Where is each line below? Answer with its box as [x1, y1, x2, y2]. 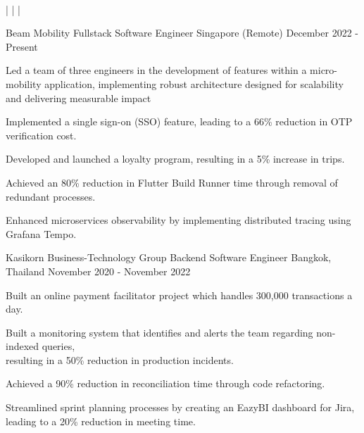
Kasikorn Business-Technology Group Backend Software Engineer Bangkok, [6, 250, 332, 265]
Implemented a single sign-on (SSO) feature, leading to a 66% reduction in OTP [6, 114, 353, 129]
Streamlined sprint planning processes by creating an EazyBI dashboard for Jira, [6, 400, 355, 415]
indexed [6, 339, 39, 353]
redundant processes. [6, 189, 96, 203]
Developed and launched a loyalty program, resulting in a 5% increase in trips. [6, 151, 345, 166]
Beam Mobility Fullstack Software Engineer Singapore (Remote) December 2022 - [6, 25, 358, 40]
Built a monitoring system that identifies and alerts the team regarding [6, 325, 313, 339]
